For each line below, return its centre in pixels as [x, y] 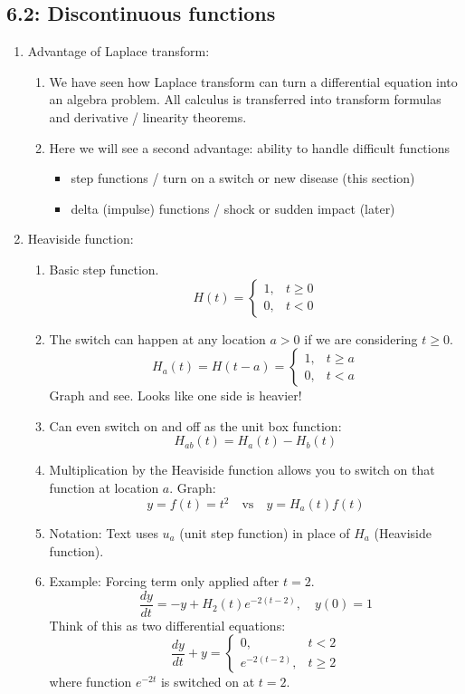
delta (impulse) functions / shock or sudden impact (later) [233, 208]
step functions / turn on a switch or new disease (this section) [243, 178]
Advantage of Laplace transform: [119, 51]
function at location [104, 487]
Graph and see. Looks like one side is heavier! [176, 395]
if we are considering [361, 338]
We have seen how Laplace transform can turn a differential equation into [253, 81]
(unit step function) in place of [265, 533]
